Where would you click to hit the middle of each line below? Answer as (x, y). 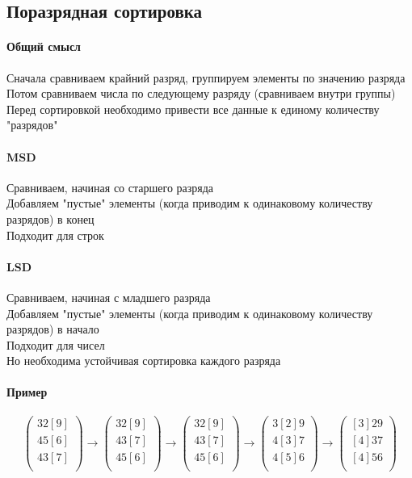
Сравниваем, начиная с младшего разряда (109, 297)
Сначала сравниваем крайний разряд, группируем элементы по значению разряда (206, 77)
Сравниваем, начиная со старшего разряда (110, 187)
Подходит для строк (55, 235)
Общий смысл (44, 46)
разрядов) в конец (50, 218)
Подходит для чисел (56, 344)
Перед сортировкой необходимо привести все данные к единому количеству (193, 109)
